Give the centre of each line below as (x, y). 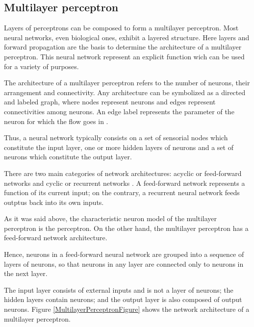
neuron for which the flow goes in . (56, 121)
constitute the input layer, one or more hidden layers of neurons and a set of (119, 147)
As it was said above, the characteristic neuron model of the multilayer (111, 218)
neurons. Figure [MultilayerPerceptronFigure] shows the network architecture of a (127, 309)
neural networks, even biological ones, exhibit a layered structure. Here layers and (127, 37)
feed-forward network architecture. (56, 238)
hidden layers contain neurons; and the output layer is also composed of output (123, 299)
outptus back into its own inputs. (54, 202)
